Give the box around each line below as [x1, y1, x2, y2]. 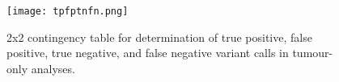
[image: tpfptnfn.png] [6, 6, 129, 17]
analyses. [31, 59, 75, 76]
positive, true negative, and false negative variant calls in [6, 44, 289, 61]
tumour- [292, 44, 333, 61]
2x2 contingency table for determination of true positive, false [6, 28, 312, 45]
